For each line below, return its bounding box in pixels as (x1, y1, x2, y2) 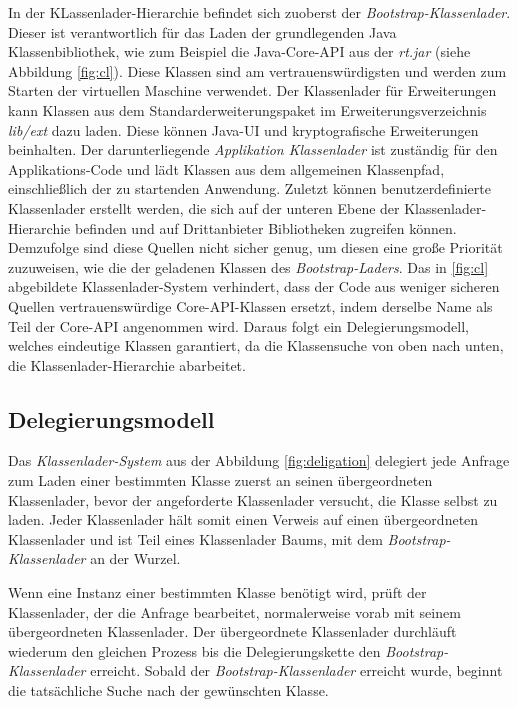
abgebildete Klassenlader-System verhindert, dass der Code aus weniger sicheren (8, 276, 500, 297)
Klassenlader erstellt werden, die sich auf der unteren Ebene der (8, 197, 400, 218)
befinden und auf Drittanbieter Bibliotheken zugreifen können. (74, 217, 457, 238)
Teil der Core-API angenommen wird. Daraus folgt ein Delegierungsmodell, (8, 315, 469, 336)
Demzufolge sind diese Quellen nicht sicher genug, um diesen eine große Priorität (8, 237, 503, 258)
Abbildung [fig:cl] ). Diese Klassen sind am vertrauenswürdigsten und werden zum (8, 60, 507, 81)
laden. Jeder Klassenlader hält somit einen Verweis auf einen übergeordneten (8, 509, 479, 530)
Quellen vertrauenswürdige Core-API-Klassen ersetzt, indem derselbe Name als (8, 295, 493, 316)
